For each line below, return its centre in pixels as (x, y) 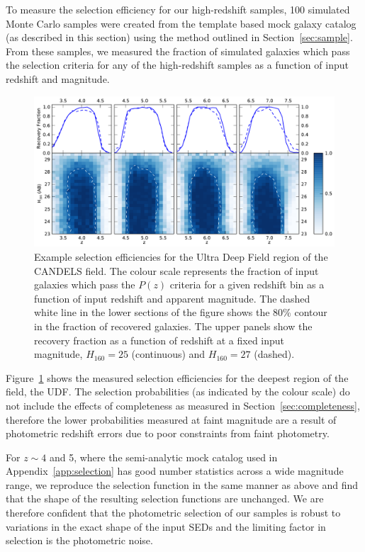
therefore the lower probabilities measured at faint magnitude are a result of (171, 419)
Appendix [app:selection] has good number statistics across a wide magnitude (175, 471)
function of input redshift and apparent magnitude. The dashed (172, 298)
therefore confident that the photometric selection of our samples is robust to (173, 513)
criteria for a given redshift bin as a (247, 285)
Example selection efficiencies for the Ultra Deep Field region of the (181, 256)
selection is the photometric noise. (79, 540)
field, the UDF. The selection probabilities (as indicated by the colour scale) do (178, 392)
